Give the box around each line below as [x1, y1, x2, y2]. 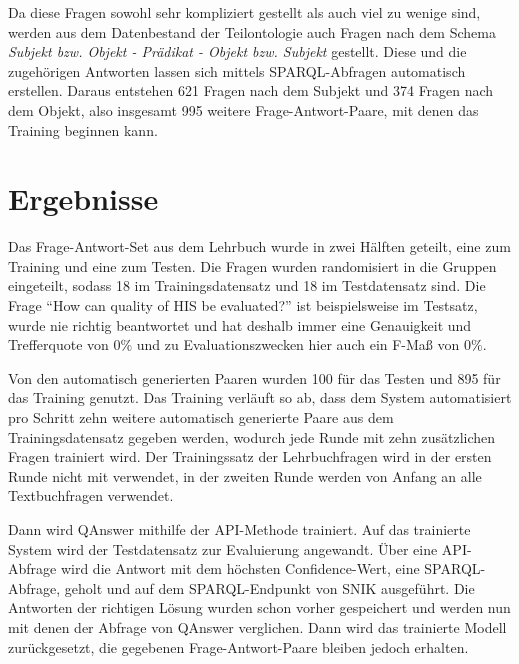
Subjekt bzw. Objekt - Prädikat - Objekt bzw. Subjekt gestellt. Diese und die [8, 41, 467, 62]
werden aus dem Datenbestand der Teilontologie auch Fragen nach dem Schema [8, 21, 496, 42]
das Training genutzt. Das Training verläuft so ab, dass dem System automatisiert [8, 387, 512, 408]
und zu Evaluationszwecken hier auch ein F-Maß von [136, 334, 460, 355]
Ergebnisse [8, 178, 159, 219]
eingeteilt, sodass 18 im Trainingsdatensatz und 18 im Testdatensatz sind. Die [8, 275, 486, 296]
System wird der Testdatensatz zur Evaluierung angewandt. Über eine [8, 538, 438, 559]
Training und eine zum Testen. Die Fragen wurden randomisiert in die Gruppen [8, 255, 497, 276]
